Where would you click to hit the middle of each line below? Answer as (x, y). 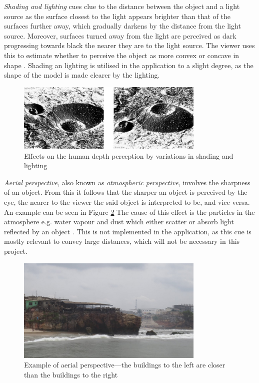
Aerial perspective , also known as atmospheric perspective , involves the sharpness (127, 182)
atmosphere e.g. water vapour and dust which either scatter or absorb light (119, 222)
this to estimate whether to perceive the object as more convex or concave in (122, 55)
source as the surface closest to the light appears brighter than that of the (117, 16)
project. (16, 251)
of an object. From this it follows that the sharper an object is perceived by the (126, 192)
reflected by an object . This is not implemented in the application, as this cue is (128, 231)
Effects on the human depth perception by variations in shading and (129, 155)
